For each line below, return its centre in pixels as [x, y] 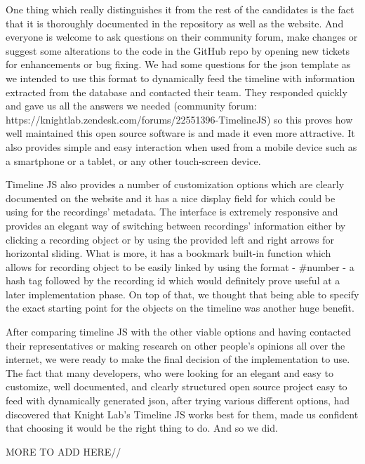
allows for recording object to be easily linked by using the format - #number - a [180, 266]
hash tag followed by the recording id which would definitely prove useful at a [173, 280]
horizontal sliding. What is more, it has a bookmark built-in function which [168, 253]
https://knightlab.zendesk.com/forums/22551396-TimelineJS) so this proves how [179, 119]
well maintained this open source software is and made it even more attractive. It [180, 133]
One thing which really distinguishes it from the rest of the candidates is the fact [180, 9]
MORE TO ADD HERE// [64, 451]
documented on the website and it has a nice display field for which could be [171, 198]
